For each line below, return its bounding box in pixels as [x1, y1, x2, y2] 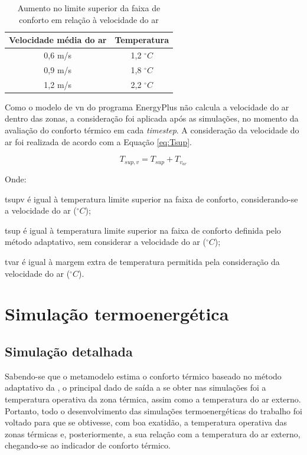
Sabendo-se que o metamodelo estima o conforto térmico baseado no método [5, 369, 282, 382]
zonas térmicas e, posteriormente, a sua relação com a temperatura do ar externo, [5, 427, 301, 440]
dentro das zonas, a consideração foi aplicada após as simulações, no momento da [5, 112, 299, 125]
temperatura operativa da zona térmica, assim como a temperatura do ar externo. [5, 392, 301, 405]
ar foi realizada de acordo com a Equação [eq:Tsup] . [5, 135, 192, 148]
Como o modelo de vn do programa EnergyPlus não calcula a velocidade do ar [5, 100, 289, 113]
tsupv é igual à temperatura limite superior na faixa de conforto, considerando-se [5, 192, 298, 205]
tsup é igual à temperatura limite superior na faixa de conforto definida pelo [5, 224, 281, 236]
